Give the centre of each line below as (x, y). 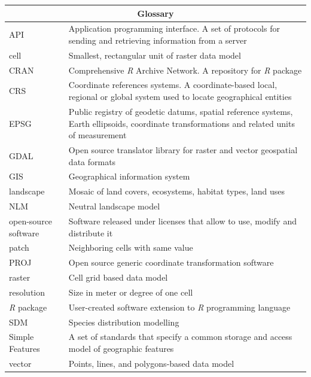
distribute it (91, 232)
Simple (22, 337)
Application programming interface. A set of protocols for (174, 28)
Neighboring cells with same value (131, 247)
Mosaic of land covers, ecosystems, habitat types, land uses (176, 191)
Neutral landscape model (114, 206)
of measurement (97, 135)
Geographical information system (129, 176)
